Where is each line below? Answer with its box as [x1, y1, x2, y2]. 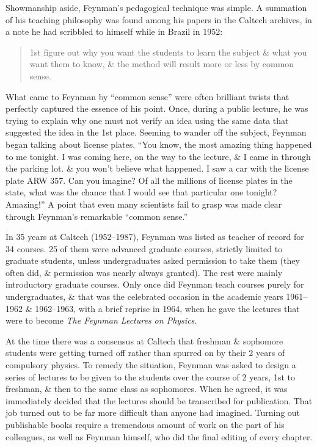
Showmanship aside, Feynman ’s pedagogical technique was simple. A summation [5, 1, 307, 13]
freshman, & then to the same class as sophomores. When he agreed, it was [5, 382, 288, 395]
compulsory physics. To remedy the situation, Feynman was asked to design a [5, 358, 296, 371]
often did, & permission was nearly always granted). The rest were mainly [5, 266, 283, 278]
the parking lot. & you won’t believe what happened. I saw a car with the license [5, 162, 309, 175]
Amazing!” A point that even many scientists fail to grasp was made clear [5, 197, 282, 210]
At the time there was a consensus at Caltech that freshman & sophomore [5, 334, 283, 347]
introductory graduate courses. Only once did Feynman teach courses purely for [5, 278, 304, 291]
